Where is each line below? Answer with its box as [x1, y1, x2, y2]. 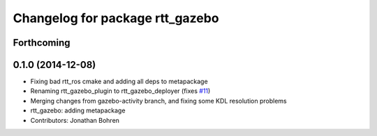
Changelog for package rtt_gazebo [13, 10, 219, 26]
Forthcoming [13, 37, 71, 49]
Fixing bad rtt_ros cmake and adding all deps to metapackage [30, 77, 209, 86]
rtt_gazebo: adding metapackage [30, 106, 126, 114]
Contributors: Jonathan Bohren [30, 116, 120, 124]
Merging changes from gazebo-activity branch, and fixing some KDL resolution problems [30, 96, 287, 105]
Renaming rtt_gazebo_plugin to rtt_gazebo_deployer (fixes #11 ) [30, 87, 211, 95]
